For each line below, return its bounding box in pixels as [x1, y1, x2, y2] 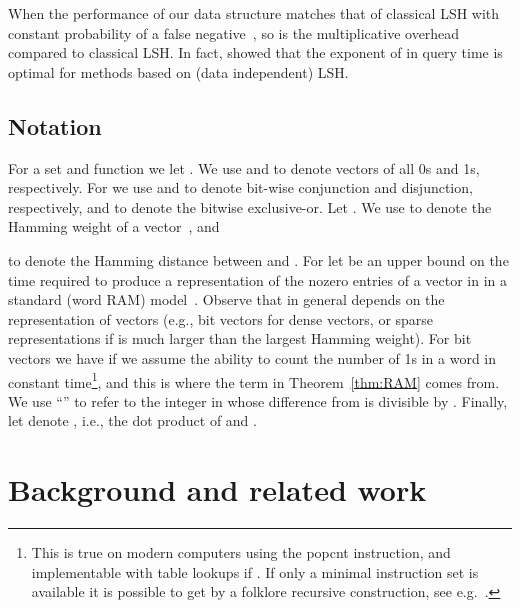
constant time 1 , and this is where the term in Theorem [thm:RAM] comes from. [8, 368, 500, 392]
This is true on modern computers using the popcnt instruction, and [31, 542, 451, 563]
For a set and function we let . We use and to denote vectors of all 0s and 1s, [8, 157, 480, 178]
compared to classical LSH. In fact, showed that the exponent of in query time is [8, 42, 503, 63]
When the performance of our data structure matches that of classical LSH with [8, 3, 500, 23]
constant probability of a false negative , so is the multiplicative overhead [8, 22, 460, 43]
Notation [8, 110, 102, 141]
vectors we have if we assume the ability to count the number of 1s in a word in [8, 347, 497, 368]
